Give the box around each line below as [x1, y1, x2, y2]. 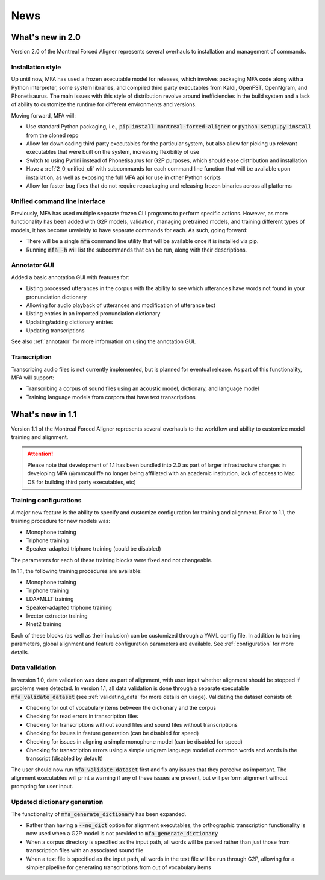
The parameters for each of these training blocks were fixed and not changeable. [11, 556, 213, 563]
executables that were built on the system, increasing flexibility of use [26, 148, 200, 156]
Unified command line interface [11, 197, 105, 205]
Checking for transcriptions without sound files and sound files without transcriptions [26, 721, 238, 728]
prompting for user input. [11, 783, 73, 790]
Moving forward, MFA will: [11, 112, 76, 119]
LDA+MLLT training [26, 595, 74, 603]
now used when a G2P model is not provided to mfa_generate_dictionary [26, 830, 218, 837]
